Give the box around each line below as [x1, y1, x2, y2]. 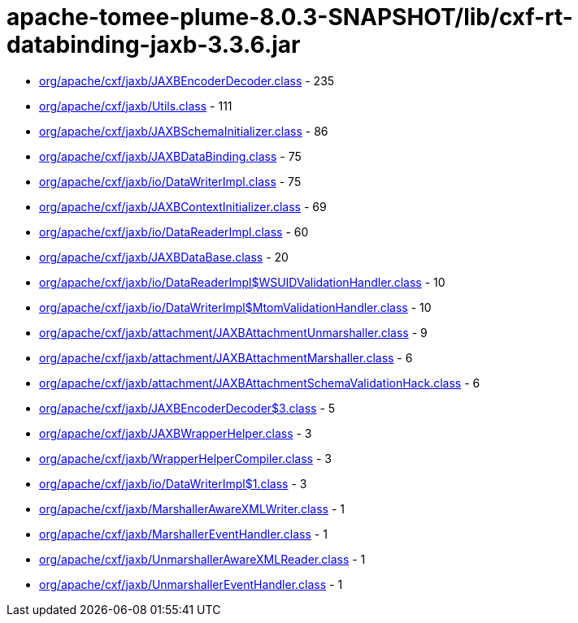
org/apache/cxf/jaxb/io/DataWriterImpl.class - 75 [39, 174, 302, 188]
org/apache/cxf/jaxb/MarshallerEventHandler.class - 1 [39, 526, 328, 541]
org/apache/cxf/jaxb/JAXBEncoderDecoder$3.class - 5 [39, 400, 336, 415]
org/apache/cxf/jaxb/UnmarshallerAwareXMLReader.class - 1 [39, 552, 366, 566]
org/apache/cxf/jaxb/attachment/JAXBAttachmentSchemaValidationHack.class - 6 [39, 375, 480, 390]
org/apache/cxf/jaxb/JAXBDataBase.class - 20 [39, 249, 289, 264]
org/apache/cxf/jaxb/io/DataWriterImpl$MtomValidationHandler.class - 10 [39, 300, 432, 314]
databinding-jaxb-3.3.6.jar [7, 31, 301, 58]
